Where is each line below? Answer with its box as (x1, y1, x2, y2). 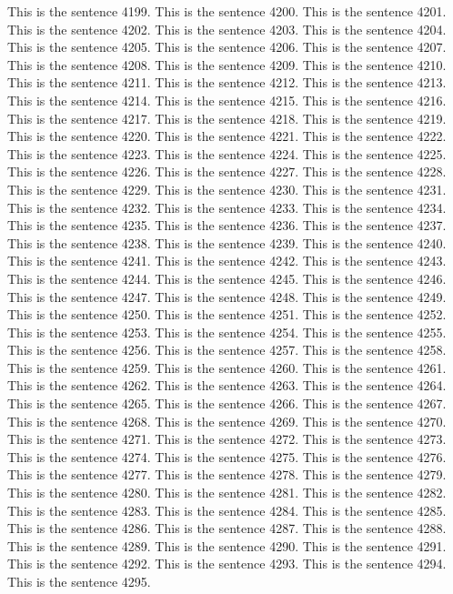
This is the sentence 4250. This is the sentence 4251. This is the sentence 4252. (7, 305, 447, 324)
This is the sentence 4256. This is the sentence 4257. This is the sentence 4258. (7, 340, 447, 359)
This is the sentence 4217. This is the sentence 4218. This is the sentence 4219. (7, 108, 447, 127)
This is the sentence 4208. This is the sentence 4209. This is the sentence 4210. (7, 55, 447, 74)
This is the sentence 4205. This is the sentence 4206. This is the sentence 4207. (7, 37, 447, 56)
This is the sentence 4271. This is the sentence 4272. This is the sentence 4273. (7, 429, 447, 448)
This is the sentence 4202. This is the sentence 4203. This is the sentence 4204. (7, 19, 447, 38)
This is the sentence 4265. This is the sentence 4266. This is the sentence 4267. (7, 394, 447, 413)
